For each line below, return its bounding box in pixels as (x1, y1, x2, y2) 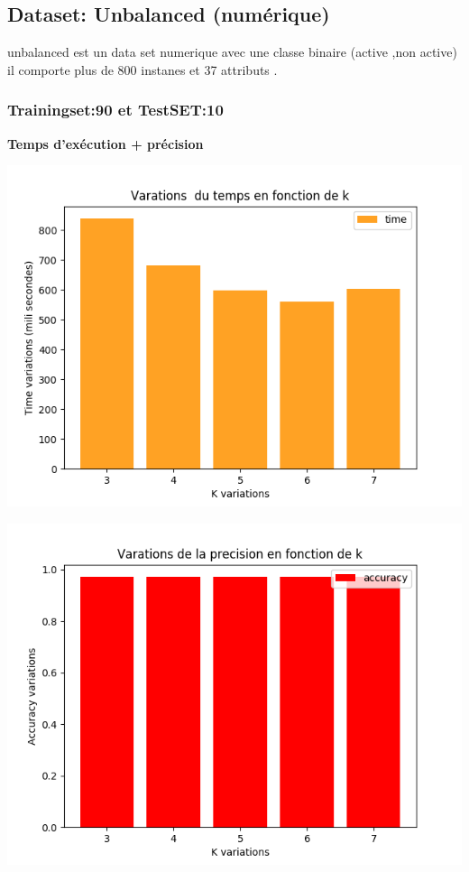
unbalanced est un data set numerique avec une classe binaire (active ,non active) (7, 42, 457, 61)
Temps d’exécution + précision (7, 134, 204, 153)
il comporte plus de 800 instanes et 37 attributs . (7, 60, 278, 79)
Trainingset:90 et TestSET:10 (7, 98, 224, 121)
